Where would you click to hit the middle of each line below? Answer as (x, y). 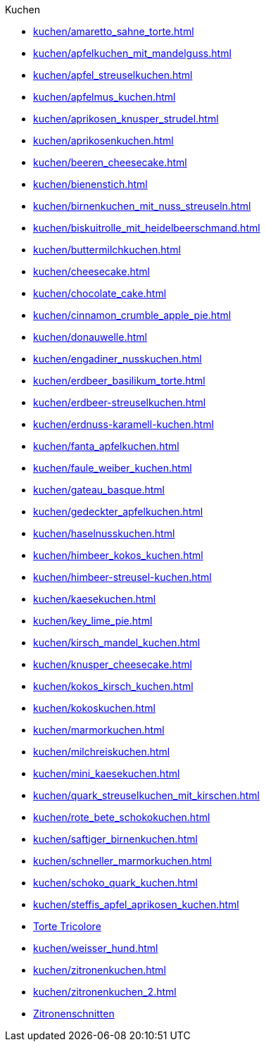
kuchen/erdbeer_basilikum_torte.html (119, 381)
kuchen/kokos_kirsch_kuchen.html (113, 686)
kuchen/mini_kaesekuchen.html (107, 773)
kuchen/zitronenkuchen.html (100, 970)
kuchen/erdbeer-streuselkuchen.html (120, 402)
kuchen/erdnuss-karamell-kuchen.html (123, 424)
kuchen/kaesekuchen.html (95, 599)
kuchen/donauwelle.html (90, 337)
